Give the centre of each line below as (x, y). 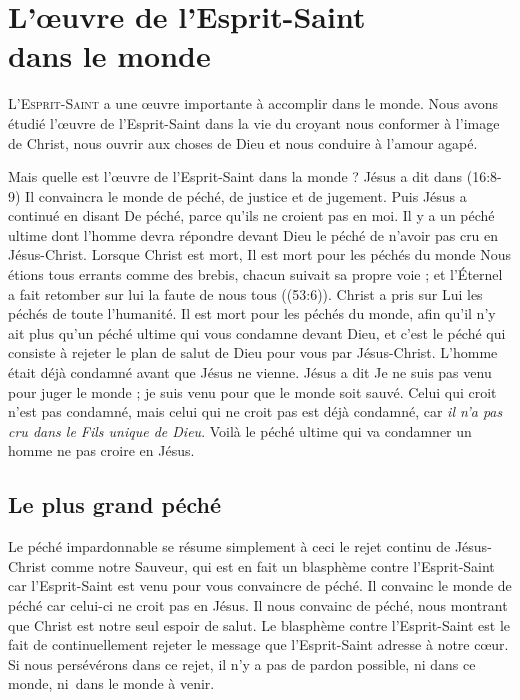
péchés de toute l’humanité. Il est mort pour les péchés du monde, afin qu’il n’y (252, 313)
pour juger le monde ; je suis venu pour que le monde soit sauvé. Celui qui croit (252, 391)
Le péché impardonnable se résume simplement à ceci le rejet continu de (229, 546)
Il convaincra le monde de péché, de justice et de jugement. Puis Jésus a (246, 195)
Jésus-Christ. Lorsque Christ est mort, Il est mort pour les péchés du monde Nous (260, 254)
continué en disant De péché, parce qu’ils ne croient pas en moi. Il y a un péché (251, 215)
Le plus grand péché (115, 504)
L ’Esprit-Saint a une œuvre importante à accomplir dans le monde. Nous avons (253, 103)
